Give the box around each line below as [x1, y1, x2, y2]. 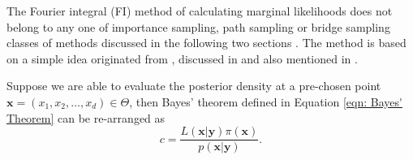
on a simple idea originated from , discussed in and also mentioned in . [6, 50, 358, 67]
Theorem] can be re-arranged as [6, 109, 166, 126]
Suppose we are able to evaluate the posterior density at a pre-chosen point [6, 77, 381, 94]
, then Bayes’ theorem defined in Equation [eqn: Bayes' [129, 93, 402, 110]
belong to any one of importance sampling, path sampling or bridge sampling [6, 18, 390, 35]
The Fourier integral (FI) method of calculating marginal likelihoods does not [6, 2, 393, 19]
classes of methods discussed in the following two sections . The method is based [6, 34, 407, 51]
